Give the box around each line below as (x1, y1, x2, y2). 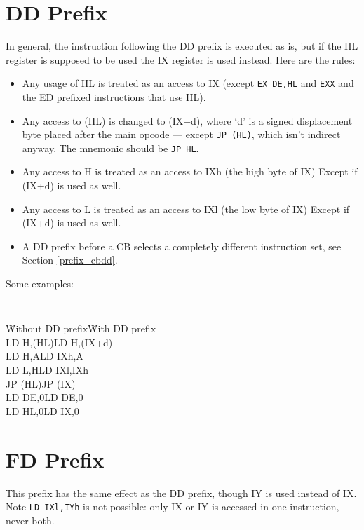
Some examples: (6, 276, 74, 291)
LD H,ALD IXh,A (6, 348, 83, 363)
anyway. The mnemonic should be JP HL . (22, 140, 199, 155)
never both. (6, 512, 55, 527)
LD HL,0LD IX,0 (6, 403, 79, 418)
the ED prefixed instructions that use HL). (22, 89, 206, 104)
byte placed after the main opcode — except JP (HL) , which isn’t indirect (22, 127, 341, 142)
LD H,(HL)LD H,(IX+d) (6, 334, 113, 349)
